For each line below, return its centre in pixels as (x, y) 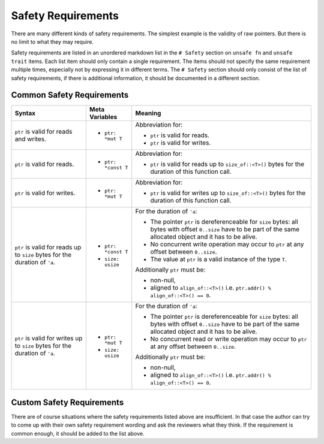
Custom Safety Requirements (67, 402)
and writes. (31, 139)
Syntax (25, 113)
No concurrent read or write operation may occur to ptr (229, 339)
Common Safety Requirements (70, 95)
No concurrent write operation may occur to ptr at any (227, 244)
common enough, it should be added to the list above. (78, 433)
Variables (103, 117)
